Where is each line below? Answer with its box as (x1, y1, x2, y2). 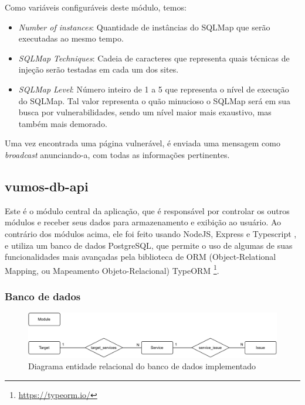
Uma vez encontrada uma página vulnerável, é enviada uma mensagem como (5, 137, 280, 149)
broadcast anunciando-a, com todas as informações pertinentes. (5, 148, 230, 160)
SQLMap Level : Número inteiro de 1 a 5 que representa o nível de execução (18, 83, 289, 95)
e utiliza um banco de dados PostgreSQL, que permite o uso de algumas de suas (5, 239, 293, 251)
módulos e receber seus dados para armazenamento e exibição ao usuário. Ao (5, 216, 282, 228)
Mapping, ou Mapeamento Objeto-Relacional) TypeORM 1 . (5, 262, 219, 276)
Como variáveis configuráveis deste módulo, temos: (5, 1, 187, 13)
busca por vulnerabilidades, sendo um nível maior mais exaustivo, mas (18, 106, 272, 118)
